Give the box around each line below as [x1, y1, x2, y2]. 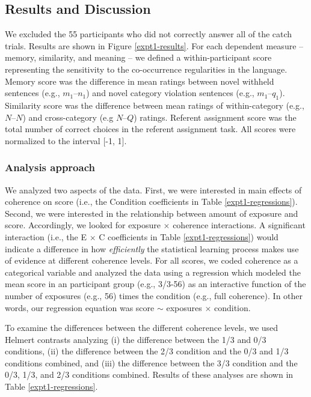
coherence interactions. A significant [173, 219, 306, 231]
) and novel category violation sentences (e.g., [86, 86, 254, 99]
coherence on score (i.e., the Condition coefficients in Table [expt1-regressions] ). [5, 195, 298, 208]
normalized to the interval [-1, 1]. [5, 134, 127, 147]
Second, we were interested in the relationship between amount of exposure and [5, 207, 298, 219]
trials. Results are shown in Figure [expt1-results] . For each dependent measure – [5, 39, 304, 52]
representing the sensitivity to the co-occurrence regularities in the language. [5, 62, 288, 75]
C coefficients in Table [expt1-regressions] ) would [99, 230, 279, 243]
